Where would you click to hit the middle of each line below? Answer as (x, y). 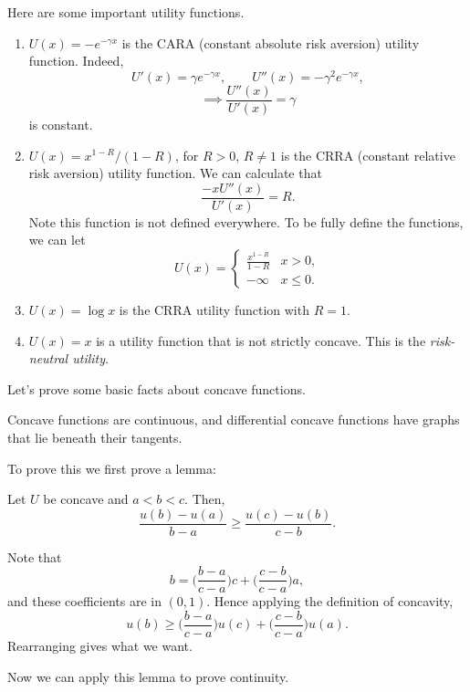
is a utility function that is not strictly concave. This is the (261, 340)
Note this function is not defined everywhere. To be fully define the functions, (246, 221)
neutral (48, 358)
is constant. (61, 124)
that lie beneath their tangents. (95, 437)
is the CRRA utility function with (214, 309)
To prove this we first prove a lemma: (112, 468)
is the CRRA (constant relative (368, 155)
